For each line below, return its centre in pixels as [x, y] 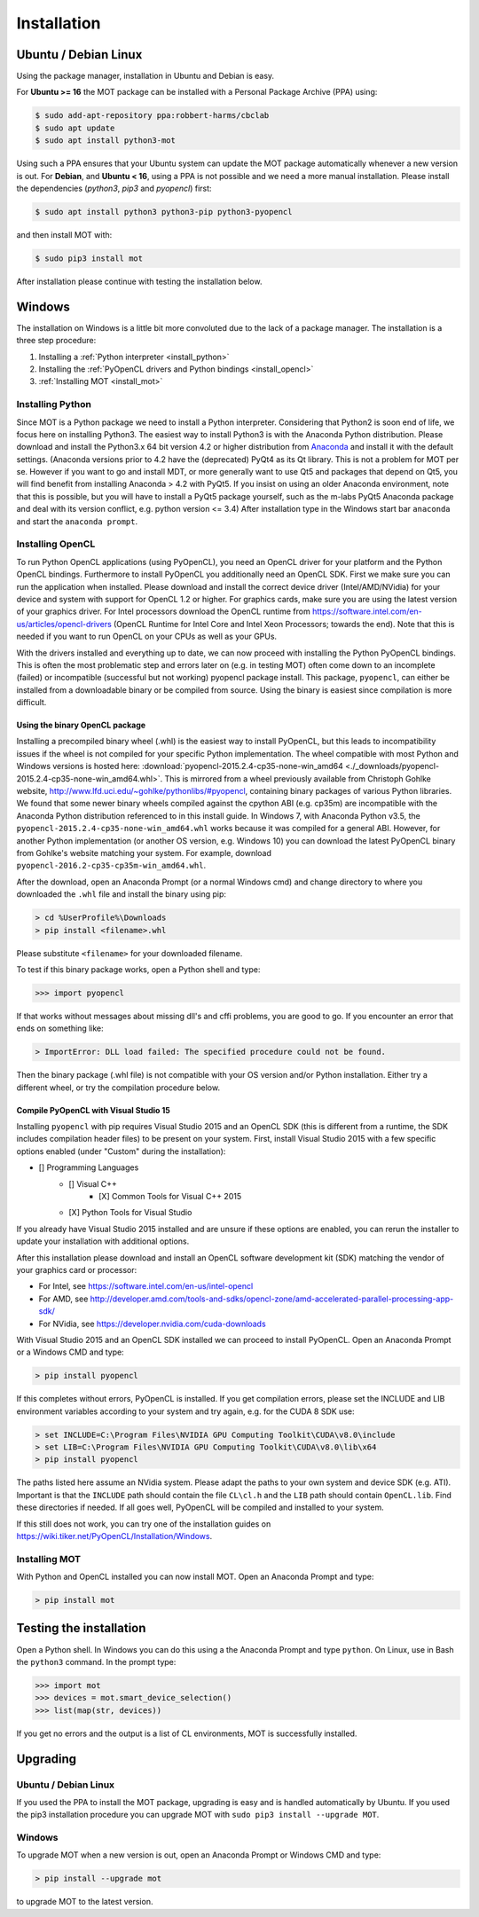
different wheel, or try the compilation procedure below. [118, 1088]
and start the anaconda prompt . [77, 521]
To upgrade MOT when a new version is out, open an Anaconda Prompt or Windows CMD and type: [199, 1855]
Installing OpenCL [56, 544]
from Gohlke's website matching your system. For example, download [144, 853]
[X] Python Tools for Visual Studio [130, 1213]
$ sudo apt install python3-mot [106, 141]
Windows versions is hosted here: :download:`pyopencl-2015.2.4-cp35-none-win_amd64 [180, 766]
